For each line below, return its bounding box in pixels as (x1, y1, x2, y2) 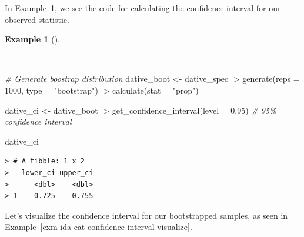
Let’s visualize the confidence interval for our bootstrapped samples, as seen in (5, 209, 288, 221)
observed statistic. (5, 13, 69, 25)
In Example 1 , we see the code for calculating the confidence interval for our (5, 2, 281, 14)
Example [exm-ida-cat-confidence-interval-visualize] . (5, 221, 192, 233)
